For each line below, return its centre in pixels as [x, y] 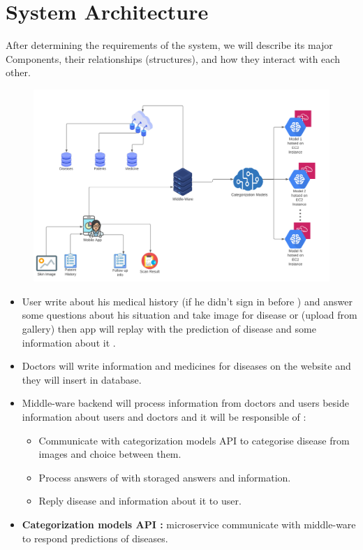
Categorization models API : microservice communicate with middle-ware [189, 524]
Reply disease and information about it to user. [140, 501]
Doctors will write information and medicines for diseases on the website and [186, 366]
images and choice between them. [110, 454]
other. [18, 72]
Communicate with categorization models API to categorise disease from [194, 440]
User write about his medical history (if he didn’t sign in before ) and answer [187, 301]
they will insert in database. [82, 379]
